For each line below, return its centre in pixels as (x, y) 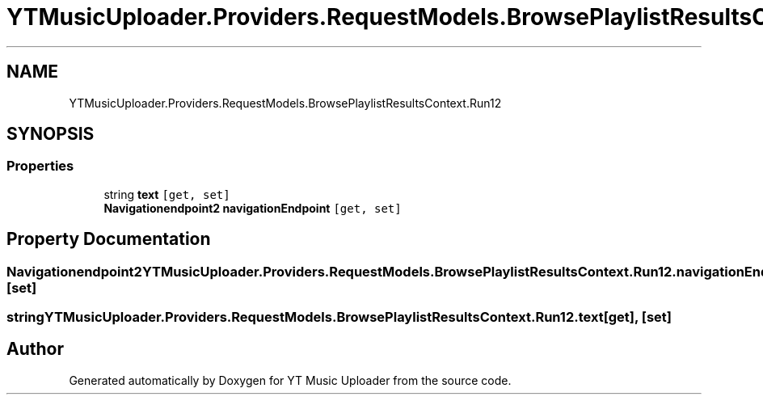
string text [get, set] (167, 194)
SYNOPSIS (51, 134)
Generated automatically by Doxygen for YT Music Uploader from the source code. (290, 380)
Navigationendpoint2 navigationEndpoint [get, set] (253, 208)
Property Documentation (109, 239)
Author (35, 349)
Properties (40, 166)
